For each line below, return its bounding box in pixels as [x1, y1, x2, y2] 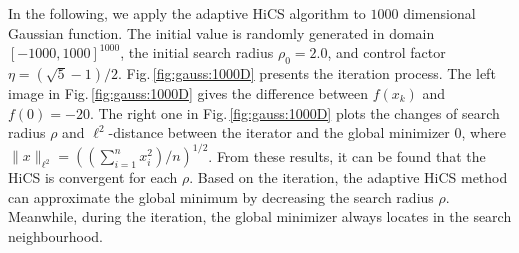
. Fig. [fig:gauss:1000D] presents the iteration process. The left [118, 62, 496, 83]
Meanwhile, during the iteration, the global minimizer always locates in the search [8, 206, 512, 227]
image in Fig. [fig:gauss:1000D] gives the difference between [8, 82, 368, 103]
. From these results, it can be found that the [208, 145, 486, 166]
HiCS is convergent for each [8, 167, 178, 188]
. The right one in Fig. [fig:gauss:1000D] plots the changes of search [89, 102, 500, 123]
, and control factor [327, 42, 446, 63]
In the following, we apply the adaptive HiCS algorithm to [8, 3, 366, 23]
